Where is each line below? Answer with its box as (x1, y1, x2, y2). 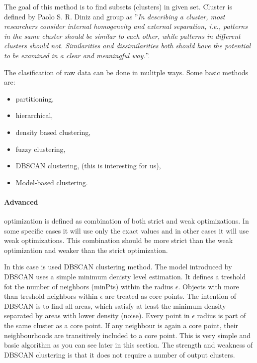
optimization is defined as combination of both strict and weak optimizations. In (4, 216, 249, 226)
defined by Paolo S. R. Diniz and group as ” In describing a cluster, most (4, 11, 225, 21)
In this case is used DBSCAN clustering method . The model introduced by (4, 261, 232, 272)
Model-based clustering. (15, 177, 88, 187)
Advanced (4, 196, 38, 207)
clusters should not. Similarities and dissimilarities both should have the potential (4, 40, 251, 51)
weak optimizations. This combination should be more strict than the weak (4, 235, 233, 245)
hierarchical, (15, 110, 53, 121)
